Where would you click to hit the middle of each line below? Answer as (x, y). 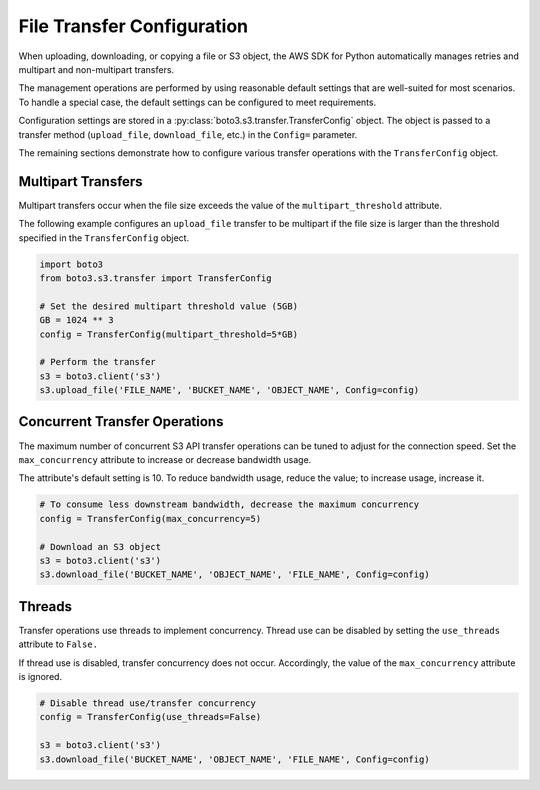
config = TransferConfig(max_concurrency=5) (150, 518)
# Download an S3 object (100, 546)
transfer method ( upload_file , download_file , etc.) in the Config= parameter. (188, 134)
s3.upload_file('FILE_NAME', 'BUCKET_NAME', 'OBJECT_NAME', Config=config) (229, 390)
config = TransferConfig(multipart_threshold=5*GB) (169, 334)
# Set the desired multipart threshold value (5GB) (169, 306)
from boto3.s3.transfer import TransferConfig (155, 278)
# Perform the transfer (98, 362)
